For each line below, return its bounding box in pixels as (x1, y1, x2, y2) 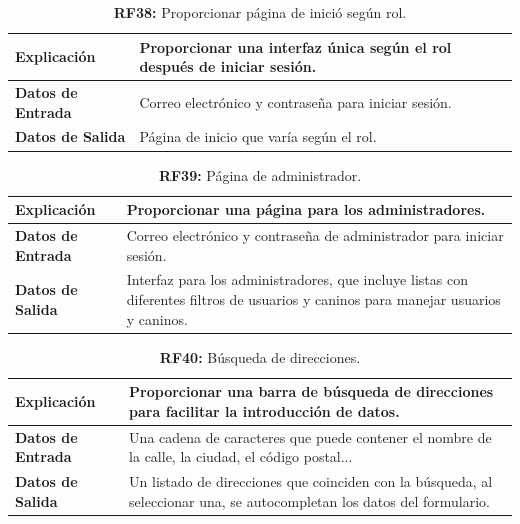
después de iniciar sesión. (139, 56, 317, 77)
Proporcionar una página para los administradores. (126, 199, 486, 220)
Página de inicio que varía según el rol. (139, 126, 377, 147)
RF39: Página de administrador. (158, 164, 362, 185)
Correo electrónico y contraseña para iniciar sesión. (139, 91, 452, 112)
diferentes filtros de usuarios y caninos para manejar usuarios (126, 289, 501, 310)
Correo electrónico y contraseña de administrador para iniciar (126, 225, 504, 245)
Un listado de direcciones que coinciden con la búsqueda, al (129, 471, 493, 492)
